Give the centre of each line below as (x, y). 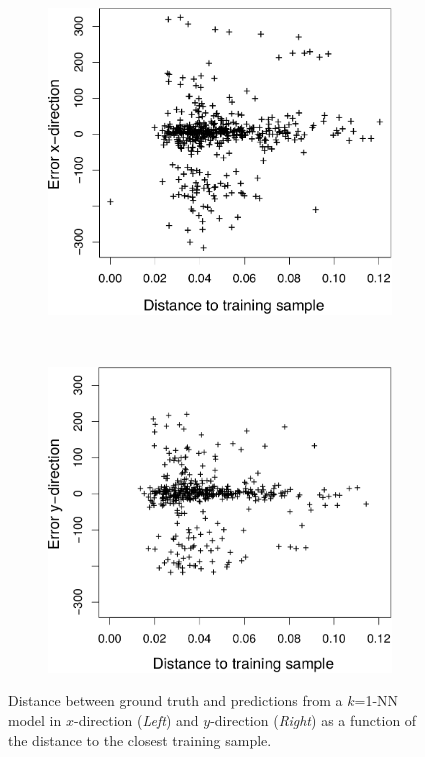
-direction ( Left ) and (136, 720)
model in (35, 720)
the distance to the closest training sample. (140, 739)
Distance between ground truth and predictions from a (175, 700)
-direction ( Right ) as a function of (313, 720)
